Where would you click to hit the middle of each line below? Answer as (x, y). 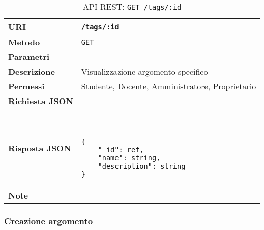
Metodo (24, 42)
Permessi (26, 86)
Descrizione (32, 71)
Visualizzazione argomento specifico (144, 71)
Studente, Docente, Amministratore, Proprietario (169, 86)
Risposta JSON (40, 148)
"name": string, (129, 158)
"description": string (142, 166)
